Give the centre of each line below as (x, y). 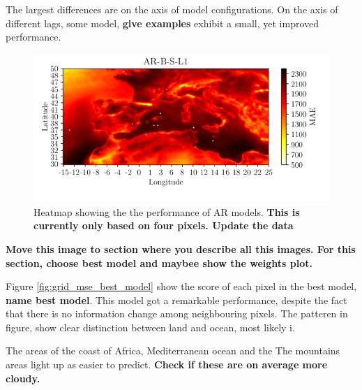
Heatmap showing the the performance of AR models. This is (167, 211)
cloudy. (23, 378)
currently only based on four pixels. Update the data (164, 225)
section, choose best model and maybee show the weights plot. (159, 262)
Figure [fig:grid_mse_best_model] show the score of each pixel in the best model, (181, 286)
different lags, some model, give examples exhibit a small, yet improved (163, 23)
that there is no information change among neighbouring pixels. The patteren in (177, 313)
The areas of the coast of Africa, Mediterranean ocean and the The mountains (173, 351)
